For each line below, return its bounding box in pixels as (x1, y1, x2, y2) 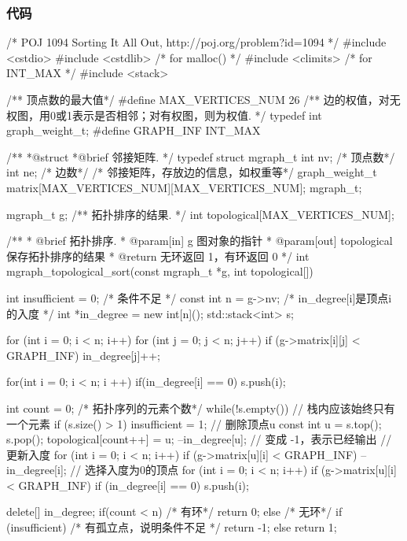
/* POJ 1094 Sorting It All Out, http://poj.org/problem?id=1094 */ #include (6, 34, 387, 50)
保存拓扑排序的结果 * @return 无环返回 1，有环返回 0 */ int (6, 247, 310, 264)
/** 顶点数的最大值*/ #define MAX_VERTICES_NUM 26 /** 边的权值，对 (6, 91, 390, 107)
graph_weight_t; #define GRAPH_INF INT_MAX (6, 122, 261, 139)
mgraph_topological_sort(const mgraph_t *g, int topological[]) (6, 263, 313, 280)
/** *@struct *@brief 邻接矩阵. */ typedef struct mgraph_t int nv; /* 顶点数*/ (6, 148, 395, 165)
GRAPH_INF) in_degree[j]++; (6, 346, 160, 363)
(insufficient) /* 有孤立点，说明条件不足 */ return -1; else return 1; (6, 519, 337, 535)
